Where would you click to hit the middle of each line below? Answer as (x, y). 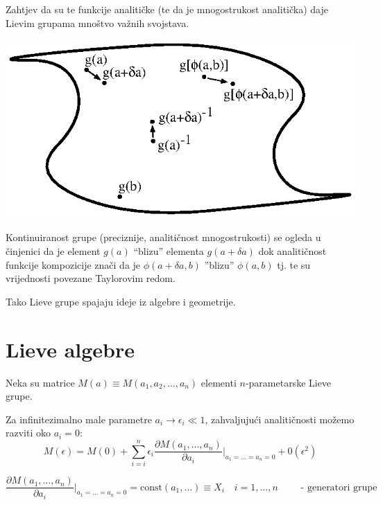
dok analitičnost (292, 251)
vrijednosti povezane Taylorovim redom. (91, 278)
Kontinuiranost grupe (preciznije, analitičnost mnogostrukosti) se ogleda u (163, 237)
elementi (219, 382)
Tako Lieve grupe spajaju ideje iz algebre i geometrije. (121, 301)
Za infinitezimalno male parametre (79, 419)
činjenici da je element (53, 251)
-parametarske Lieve (288, 382)
